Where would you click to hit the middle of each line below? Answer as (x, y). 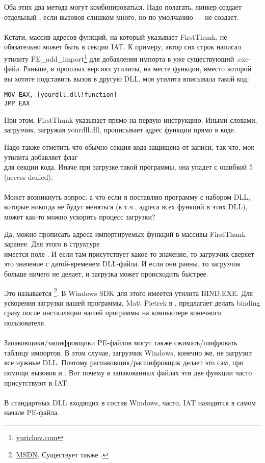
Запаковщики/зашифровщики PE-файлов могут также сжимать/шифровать (121, 343)
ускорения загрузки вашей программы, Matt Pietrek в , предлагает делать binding (132, 302)
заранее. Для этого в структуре (52, 244)
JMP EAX (17, 104)
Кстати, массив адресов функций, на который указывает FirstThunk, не (116, 36)
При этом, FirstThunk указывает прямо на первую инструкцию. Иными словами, (131, 119)
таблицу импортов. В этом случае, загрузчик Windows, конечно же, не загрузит (128, 352)
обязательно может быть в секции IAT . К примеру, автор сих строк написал (123, 47)
